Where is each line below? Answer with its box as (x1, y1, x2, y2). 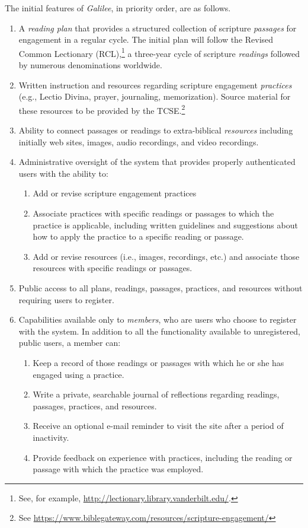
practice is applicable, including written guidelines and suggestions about (33, 218, 298, 231)
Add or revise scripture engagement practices (33, 187, 197, 199)
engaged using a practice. (33, 368, 124, 380)
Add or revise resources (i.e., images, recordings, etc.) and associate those (33, 250, 300, 262)
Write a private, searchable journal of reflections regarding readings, (33, 388, 280, 400)
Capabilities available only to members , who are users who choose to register (18, 313, 297, 326)
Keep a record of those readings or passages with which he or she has (33, 356, 284, 368)
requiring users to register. (18, 293, 114, 306)
